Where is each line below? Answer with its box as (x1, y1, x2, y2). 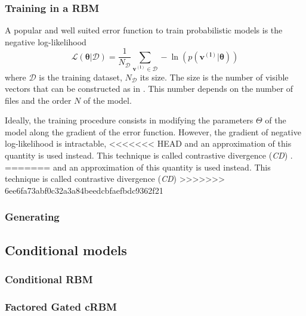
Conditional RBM (5, 271, 93, 286)
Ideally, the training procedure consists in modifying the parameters (5, 114, 254, 126)
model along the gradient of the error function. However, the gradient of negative (5, 125, 301, 138)
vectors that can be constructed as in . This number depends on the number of (5, 82, 293, 95)
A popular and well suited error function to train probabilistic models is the (5, 24, 283, 36)
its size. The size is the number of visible (140, 70, 289, 83)
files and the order (5, 94, 72, 106)
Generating (5, 209, 60, 224)
